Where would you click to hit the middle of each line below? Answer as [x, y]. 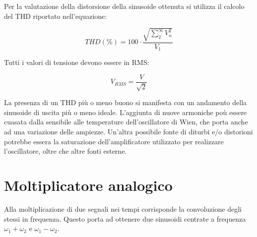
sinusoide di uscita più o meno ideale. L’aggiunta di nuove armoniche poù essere [126, 112]
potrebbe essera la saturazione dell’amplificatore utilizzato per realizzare [114, 141]
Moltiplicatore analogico [88, 185]
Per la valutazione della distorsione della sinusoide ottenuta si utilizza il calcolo [124, 6]
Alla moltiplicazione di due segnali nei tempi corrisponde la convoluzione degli [123, 208]
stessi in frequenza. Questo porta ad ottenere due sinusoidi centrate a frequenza [125, 218]
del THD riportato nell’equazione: [56, 16]
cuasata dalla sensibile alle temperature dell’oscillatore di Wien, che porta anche [126, 122]
